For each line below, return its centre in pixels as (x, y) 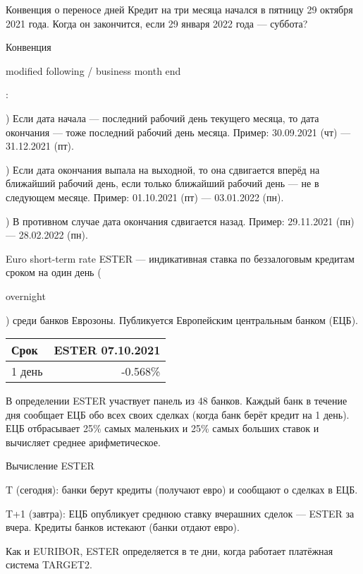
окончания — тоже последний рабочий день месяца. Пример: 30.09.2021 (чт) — (178, 132)
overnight (26, 295)
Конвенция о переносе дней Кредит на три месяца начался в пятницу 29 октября (179, 9)
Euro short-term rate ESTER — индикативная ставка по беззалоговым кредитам (180, 258)
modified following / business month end (93, 70)
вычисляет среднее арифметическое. (83, 442)
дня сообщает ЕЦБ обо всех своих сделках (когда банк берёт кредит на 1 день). (178, 414)
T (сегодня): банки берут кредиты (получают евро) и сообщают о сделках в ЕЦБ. (182, 490)
